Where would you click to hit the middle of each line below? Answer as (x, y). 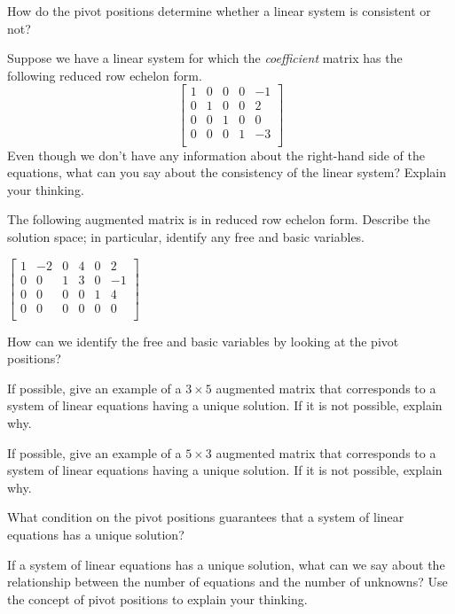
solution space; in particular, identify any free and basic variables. (186, 236)
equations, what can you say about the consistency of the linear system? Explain (227, 172)
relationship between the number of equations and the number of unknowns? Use (227, 582)
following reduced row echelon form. (105, 75)
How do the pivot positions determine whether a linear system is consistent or (219, 11)
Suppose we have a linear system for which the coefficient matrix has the (205, 58)
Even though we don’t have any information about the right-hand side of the (216, 155)
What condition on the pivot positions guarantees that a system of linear (206, 517)
